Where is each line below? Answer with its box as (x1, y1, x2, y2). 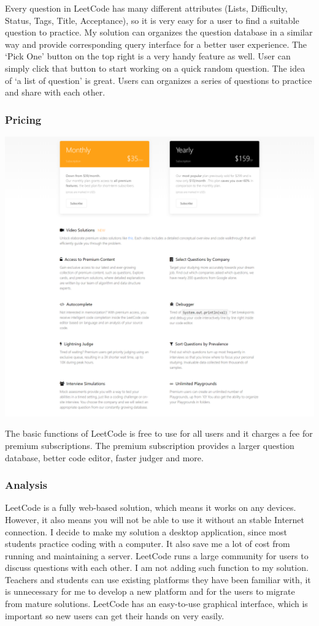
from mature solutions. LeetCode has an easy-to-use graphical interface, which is (5, 597, 308, 610)
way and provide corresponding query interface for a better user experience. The (5, 37, 307, 50)
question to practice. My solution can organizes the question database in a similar (5, 26, 313, 39)
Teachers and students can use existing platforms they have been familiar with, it (5, 573, 311, 586)
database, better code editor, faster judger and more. (5, 451, 204, 464)
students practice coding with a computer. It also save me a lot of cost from (5, 537, 290, 550)
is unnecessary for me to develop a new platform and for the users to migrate (5, 585, 295, 598)
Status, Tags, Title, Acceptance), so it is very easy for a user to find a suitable (5, 13, 299, 26)
